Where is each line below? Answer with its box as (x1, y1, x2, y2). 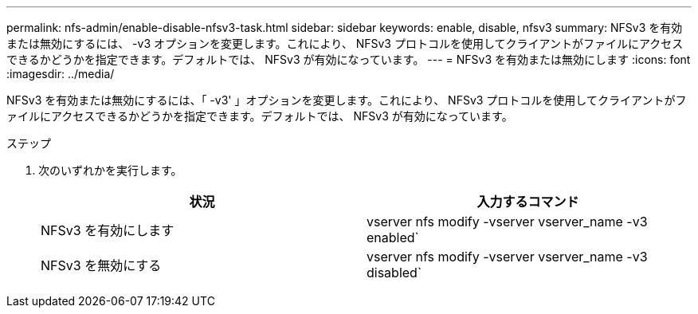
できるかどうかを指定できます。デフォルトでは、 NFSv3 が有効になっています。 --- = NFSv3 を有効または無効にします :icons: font (6, 53, 691, 66)
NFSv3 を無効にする (41, 257, 162, 273)
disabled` (367, 265, 422, 281)
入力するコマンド (476, 194, 579, 210)
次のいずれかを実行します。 (38, 163, 182, 177)
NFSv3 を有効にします (41, 222, 174, 238)
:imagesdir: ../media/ (6, 67, 115, 80)
